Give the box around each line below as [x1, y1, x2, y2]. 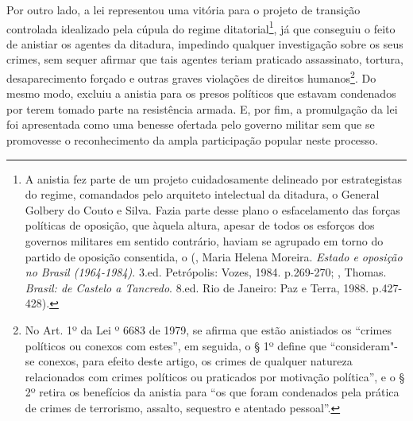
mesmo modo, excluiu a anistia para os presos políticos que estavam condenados [6, 85, 396, 102]
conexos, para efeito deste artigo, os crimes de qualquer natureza [38, 353, 353, 369]
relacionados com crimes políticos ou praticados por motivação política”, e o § [25, 368, 405, 384]
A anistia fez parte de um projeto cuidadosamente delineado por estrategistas [25, 170, 402, 187]
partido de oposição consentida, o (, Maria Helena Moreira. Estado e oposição [25, 248, 403, 265]
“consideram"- [330, 337, 398, 353]
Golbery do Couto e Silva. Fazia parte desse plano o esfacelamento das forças [25, 201, 400, 218]
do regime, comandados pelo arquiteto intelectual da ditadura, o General [25, 186, 380, 203]
